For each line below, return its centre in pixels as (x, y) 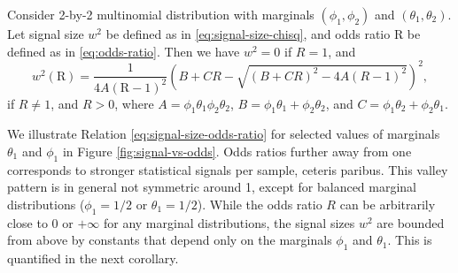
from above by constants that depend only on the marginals (170, 240)
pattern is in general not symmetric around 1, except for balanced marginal (212, 187)
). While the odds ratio (260, 204)
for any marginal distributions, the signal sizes (229, 222)
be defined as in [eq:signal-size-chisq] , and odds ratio (248, 34)
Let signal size (46, 34)
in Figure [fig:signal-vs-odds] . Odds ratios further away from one (237, 152)
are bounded (411, 222)
